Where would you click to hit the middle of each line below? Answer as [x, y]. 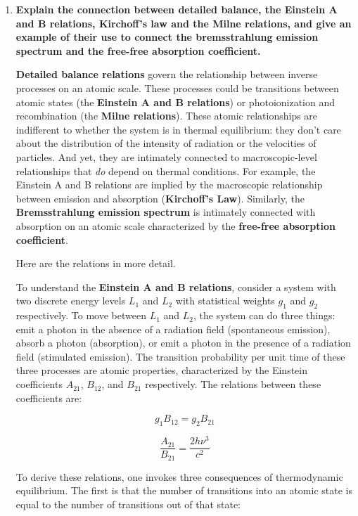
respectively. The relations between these [233, 384]
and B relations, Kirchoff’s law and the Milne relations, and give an [184, 23]
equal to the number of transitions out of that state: [128, 504]
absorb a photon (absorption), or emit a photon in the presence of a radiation [183, 343]
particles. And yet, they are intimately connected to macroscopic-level [166, 156]
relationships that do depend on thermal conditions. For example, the [166, 170]
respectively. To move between [81, 315]
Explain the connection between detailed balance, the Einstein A [177, 9]
